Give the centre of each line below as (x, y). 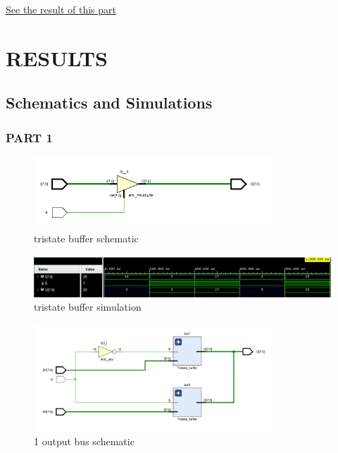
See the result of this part (61, 9)
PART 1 (29, 137)
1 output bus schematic (84, 441)
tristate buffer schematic (86, 238)
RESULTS (57, 57)
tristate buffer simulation (88, 307)
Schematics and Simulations (109, 103)
